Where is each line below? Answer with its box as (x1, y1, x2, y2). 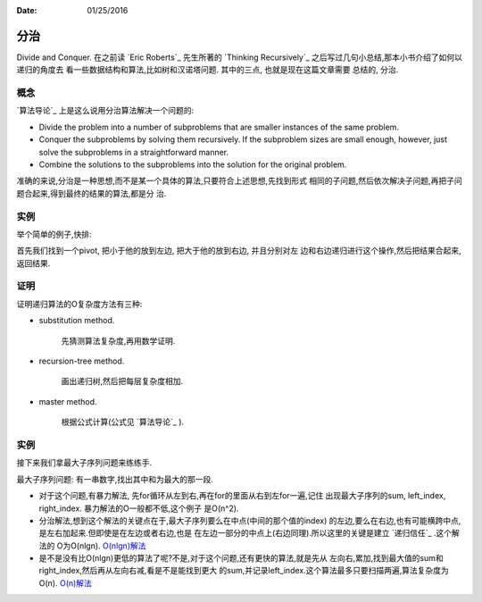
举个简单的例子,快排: (16, 229, 93, 239)
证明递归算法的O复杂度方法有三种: (16, 298, 143, 309)
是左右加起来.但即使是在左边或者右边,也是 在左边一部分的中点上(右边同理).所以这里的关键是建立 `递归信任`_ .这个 (38, 528, 453, 539)
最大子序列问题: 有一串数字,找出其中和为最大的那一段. (16, 473, 214, 484)
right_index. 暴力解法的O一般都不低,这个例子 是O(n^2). (38, 503, 239, 514)
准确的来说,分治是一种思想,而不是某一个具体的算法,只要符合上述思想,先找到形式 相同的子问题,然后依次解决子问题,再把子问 (16, 175, 463, 187)
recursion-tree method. (38, 355, 125, 366)
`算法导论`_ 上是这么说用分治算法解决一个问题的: (16, 105, 195, 116)
